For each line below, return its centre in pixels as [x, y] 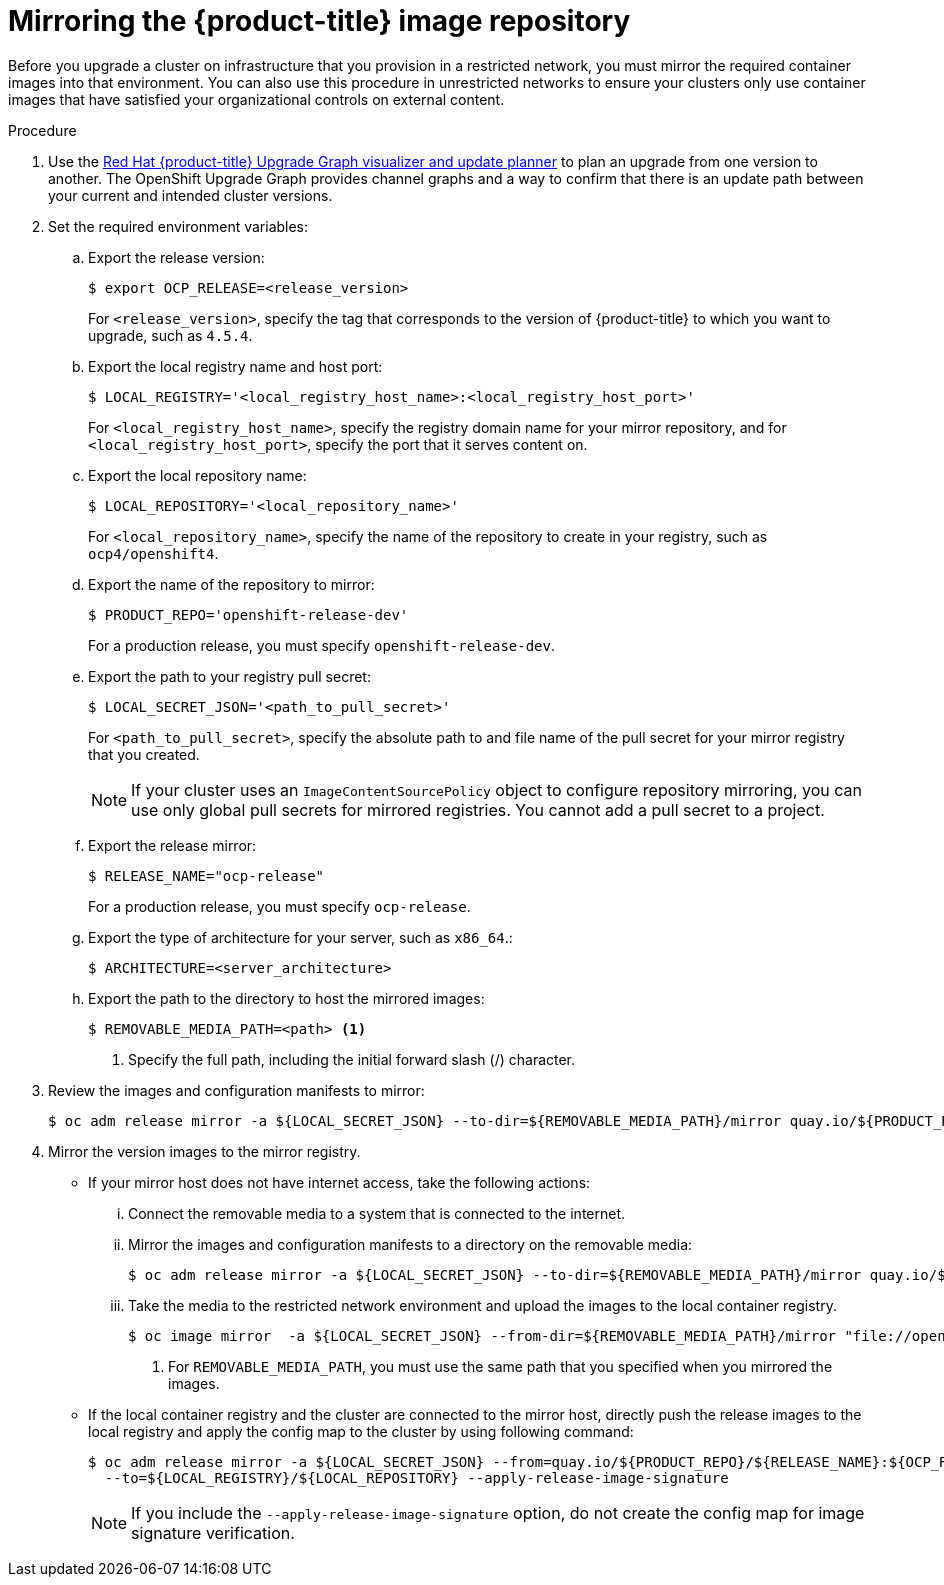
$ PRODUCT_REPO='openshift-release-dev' [248, 614]
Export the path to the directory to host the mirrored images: [286, 998]
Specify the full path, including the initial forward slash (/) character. [352, 1059]
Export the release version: [176, 257]
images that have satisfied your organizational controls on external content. [256, 99]
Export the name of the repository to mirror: [231, 584]
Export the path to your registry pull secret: [229, 676]
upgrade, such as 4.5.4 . [170, 335]
